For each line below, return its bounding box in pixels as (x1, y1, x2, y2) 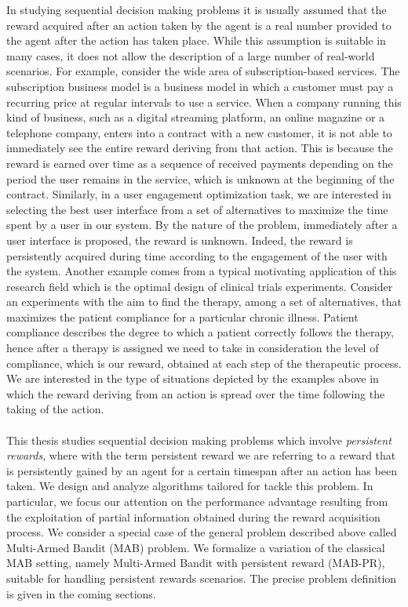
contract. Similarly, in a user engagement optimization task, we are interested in (6, 186, 392, 202)
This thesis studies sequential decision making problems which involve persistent (6, 431, 392, 448)
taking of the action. (6, 401, 104, 417)
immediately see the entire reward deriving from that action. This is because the (6, 140, 393, 156)
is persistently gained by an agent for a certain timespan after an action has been (6, 462, 397, 478)
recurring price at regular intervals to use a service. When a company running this (6, 93, 402, 110)
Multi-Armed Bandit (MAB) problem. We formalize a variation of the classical (6, 539, 385, 555)
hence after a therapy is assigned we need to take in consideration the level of (6, 340, 379, 356)
